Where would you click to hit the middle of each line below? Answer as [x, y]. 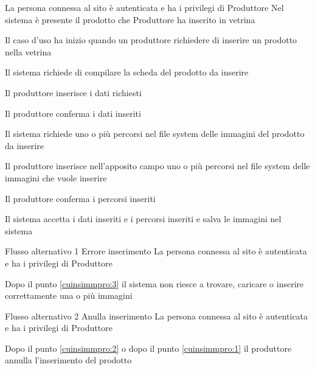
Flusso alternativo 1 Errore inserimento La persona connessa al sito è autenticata [156, 251]
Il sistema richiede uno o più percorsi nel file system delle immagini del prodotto [155, 134]
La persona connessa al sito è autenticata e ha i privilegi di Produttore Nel [144, 7]
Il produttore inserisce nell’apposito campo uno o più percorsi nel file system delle [157, 166]
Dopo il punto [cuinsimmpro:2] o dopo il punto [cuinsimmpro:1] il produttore [148, 348]
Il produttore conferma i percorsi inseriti [80, 198]
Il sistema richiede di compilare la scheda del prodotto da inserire [127, 72]
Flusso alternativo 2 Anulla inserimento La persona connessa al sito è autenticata [157, 316]
